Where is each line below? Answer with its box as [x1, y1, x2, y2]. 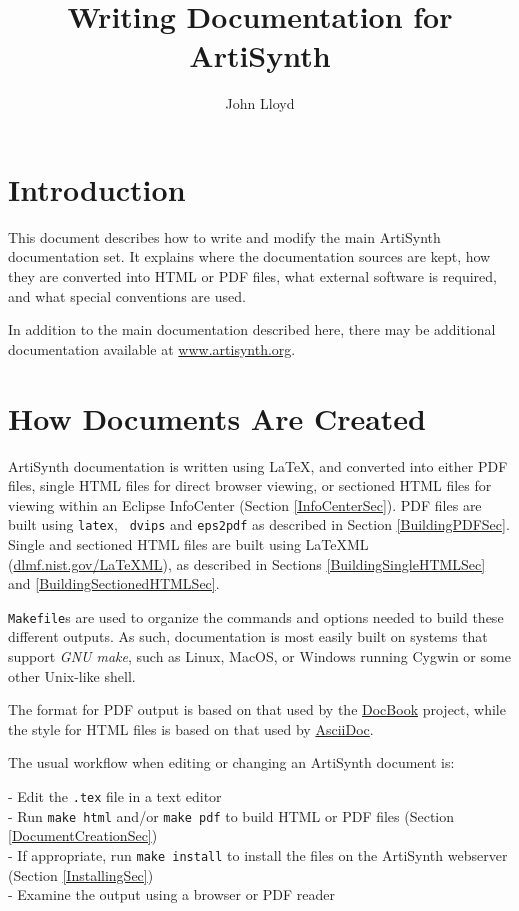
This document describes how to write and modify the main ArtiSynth [8, 226, 441, 247]
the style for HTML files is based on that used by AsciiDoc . [8, 718, 374, 739]
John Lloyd [225, 93, 295, 114]
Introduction [8, 168, 186, 209]
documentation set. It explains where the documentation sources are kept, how [8, 246, 491, 267]
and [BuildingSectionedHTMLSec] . [8, 573, 220, 594]
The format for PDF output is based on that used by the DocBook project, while [8, 699, 506, 720]
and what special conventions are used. [8, 285, 246, 306]
